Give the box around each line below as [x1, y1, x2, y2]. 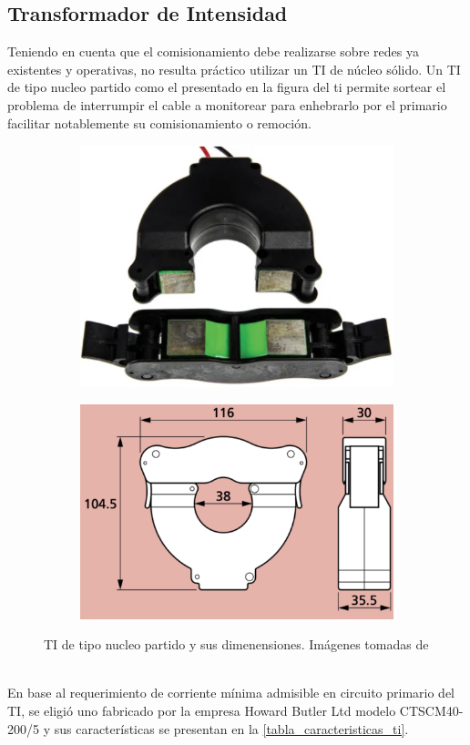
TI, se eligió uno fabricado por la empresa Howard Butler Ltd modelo [7, 701, 396, 720]
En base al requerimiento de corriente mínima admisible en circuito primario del [7, 683, 455, 702]
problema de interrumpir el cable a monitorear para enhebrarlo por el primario [7, 95, 447, 114]
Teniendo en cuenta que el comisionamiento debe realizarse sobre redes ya [7, 42, 419, 61]
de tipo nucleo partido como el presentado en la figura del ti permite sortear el [7, 77, 446, 97]
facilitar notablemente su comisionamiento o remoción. [7, 113, 312, 132]
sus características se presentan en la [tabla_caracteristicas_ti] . [54, 719, 409, 738]
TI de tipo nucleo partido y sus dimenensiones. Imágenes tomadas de [44, 635, 429, 654]
